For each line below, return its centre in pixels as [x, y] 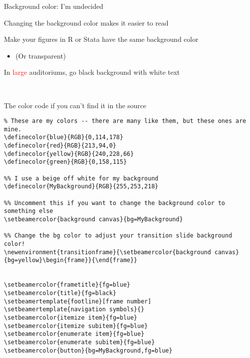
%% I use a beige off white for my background [81, 178]
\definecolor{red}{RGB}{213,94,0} [60, 146]
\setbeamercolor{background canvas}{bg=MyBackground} [94, 220]
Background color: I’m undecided [54, 6]
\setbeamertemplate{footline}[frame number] [78, 301]
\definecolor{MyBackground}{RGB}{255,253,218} [81, 187]
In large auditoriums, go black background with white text [92, 72]
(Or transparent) [41, 55]
